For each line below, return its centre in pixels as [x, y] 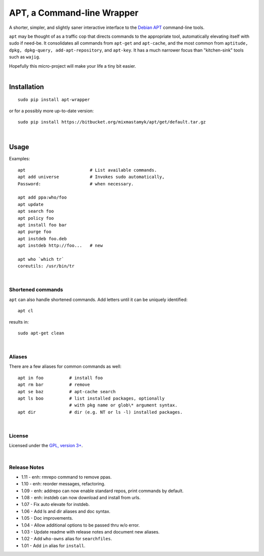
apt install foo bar [42, 225]
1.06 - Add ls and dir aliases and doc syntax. [66, 511]
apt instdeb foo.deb [42, 239]
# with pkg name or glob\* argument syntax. [123, 405]
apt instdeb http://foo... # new [60, 246]
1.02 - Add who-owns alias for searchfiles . [67, 539]
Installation [26, 87]
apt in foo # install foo [60, 378]
